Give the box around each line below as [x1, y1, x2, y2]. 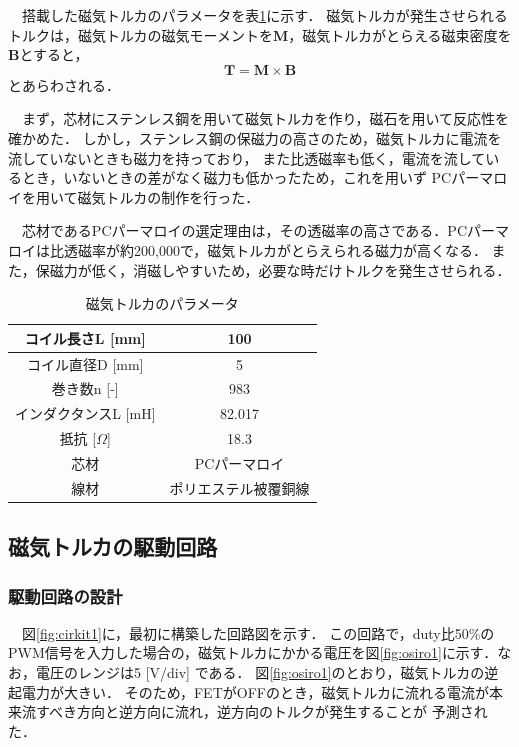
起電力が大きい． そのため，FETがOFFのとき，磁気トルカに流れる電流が [8, 681, 490, 702]
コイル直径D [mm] [27, 353, 144, 374]
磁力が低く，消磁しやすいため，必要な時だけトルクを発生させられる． [49, 259, 511, 280]
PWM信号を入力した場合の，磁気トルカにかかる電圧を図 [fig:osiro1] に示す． [8, 642, 498, 663]
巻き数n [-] [51, 378, 119, 399]
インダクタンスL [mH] [15, 403, 156, 424]
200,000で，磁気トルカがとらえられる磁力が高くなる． [133, 239, 487, 260]
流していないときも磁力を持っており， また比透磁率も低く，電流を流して [8, 147, 486, 168]
